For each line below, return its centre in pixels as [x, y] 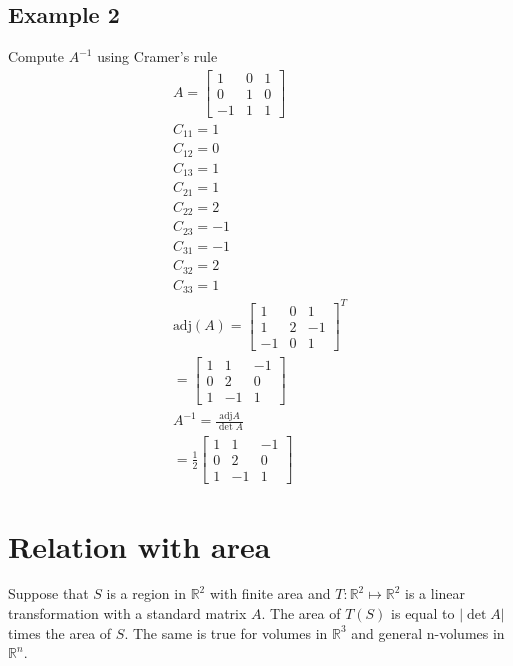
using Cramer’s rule [157, 56]
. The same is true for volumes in [226, 632]
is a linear [435, 593]
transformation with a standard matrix [127, 613]
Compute [36, 56]
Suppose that [48, 593]
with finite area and [270, 593]
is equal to [423, 613]
